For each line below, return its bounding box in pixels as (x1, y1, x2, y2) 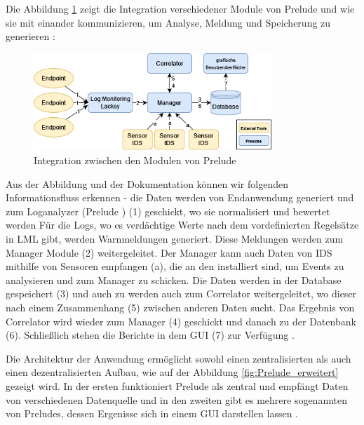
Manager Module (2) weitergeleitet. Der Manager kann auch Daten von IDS (6, 245, 332, 259)
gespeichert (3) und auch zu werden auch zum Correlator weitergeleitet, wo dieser (6, 286, 357, 301)
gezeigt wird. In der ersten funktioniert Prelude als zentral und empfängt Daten (6, 378, 349, 393)
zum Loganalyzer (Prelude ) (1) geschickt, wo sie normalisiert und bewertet (6, 203, 330, 218)
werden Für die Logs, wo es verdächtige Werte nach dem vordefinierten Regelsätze (6, 217, 359, 232)
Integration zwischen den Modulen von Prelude (34, 153, 236, 167)
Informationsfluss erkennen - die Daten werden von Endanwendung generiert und (6, 190, 354, 205)
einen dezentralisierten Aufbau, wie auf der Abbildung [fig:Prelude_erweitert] (6, 365, 339, 379)
